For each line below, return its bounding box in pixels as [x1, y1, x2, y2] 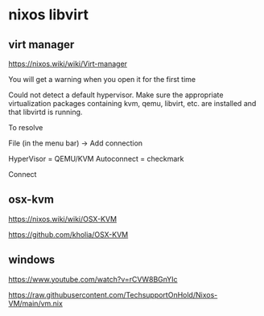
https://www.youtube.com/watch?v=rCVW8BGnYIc [8, 274, 178, 284]
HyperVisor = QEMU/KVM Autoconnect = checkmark [8, 154, 184, 163]
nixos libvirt [8, 6, 89, 24]
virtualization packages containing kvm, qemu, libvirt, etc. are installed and [8, 99, 257, 108]
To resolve [8, 123, 43, 132]
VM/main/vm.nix [8, 298, 63, 308]
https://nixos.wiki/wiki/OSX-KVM [8, 214, 118, 224]
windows [8, 253, 56, 267]
